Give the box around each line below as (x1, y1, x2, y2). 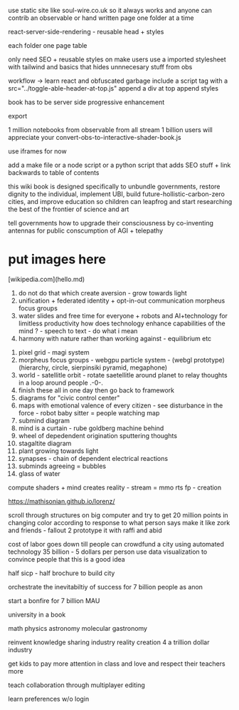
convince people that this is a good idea (8, 554, 125, 563)
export (8, 112, 28, 120)
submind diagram (18, 416, 70, 425)
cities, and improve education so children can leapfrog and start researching (8, 198, 233, 206)
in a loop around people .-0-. (18, 378, 104, 387)
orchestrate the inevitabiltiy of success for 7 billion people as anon (8, 582, 203, 591)
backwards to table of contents (8, 168, 100, 177)
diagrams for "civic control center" (18, 393, 120, 402)
